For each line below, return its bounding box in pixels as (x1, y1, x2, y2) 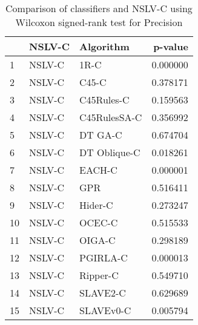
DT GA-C (79, 128, 122, 142)
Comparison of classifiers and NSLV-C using (5, 1, 193, 15)
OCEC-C (79, 215, 118, 229)
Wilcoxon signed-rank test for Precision (15, 15, 183, 29)
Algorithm (79, 39, 130, 53)
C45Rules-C (79, 93, 130, 107)
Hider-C (79, 198, 113, 212)
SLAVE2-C (79, 286, 126, 300)
